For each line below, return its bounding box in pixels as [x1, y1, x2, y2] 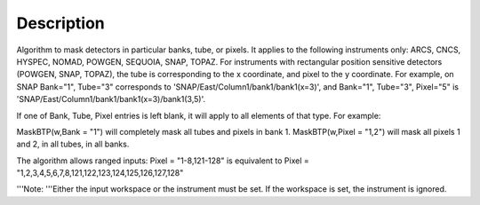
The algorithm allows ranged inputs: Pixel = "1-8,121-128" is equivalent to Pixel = [16, 155, 310, 166]
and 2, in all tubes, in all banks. [16, 138, 130, 150]
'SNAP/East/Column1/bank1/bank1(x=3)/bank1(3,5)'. [16, 94, 206, 105]
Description [16, 13, 106, 33]
